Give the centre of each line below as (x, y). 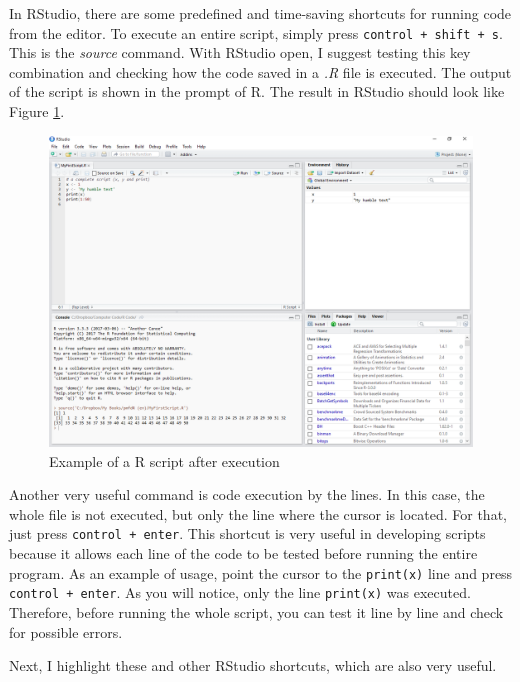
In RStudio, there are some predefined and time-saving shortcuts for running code (260, 13)
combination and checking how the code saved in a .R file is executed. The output (260, 71)
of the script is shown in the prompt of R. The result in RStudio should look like (257, 91)
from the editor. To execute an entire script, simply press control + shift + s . (256, 32)
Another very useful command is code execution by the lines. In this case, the (247, 494)
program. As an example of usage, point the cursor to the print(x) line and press (261, 572)
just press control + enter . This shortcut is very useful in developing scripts (247, 533)
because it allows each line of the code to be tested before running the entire (243, 553)
